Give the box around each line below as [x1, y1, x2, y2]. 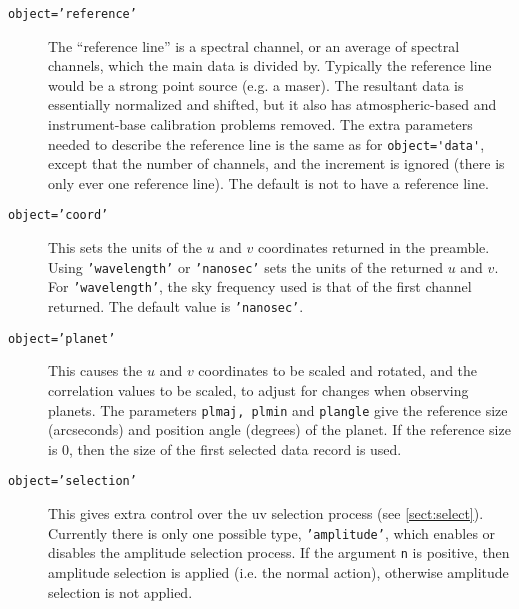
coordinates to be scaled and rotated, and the [198, 360, 478, 381]
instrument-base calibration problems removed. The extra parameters [48, 114, 473, 135]
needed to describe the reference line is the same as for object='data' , [48, 133, 485, 154]
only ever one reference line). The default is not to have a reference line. [48, 172, 489, 193]
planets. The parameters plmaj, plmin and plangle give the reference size [48, 399, 508, 420]
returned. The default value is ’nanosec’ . [48, 296, 304, 317]
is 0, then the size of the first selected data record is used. [48, 438, 402, 459]
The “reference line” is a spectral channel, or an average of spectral [48, 35, 460, 56]
